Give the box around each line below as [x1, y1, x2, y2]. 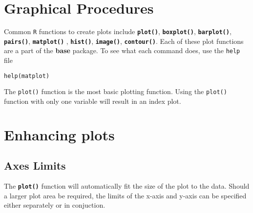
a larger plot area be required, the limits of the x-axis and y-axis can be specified [4, 190, 247, 200]
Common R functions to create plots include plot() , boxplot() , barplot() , [4, 26, 232, 37]
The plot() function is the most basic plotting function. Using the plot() [4, 86, 227, 97]
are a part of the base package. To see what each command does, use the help [4, 45, 240, 56]
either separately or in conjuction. [4, 200, 105, 210]
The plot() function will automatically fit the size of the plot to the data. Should [4, 181, 250, 191]
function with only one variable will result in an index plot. [4, 96, 181, 106]
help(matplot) [4, 72, 50, 79]
